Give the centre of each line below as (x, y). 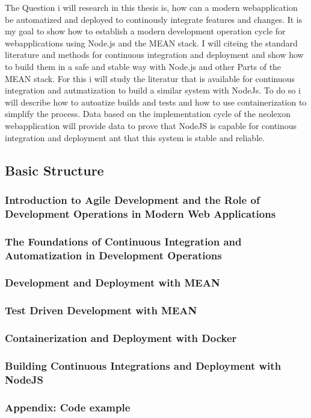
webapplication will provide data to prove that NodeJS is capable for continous (151, 125)
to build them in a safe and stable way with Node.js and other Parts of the (143, 66)
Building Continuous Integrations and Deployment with (143, 365)
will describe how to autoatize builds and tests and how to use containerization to (156, 102)
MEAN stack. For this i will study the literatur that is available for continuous (150, 78)
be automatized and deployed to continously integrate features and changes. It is (154, 19)
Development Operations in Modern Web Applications (140, 213)
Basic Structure (54, 170)
